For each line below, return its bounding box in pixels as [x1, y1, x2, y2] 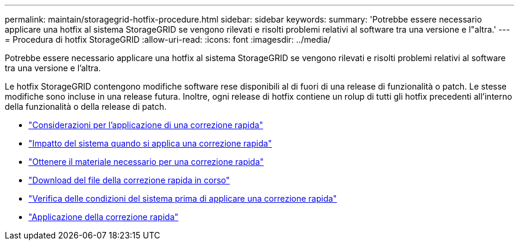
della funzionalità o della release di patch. [5, 101, 167, 112]
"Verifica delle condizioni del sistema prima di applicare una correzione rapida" [28, 193, 337, 203]
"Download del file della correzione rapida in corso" [28, 175, 230, 185]
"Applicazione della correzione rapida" [28, 212, 179, 222]
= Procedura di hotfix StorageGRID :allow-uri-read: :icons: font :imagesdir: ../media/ [5, 34, 331, 44]
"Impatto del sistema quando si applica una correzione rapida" [28, 138, 272, 148]
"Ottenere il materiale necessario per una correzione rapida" [28, 157, 264, 167]
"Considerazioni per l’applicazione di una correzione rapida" [28, 120, 264, 130]
